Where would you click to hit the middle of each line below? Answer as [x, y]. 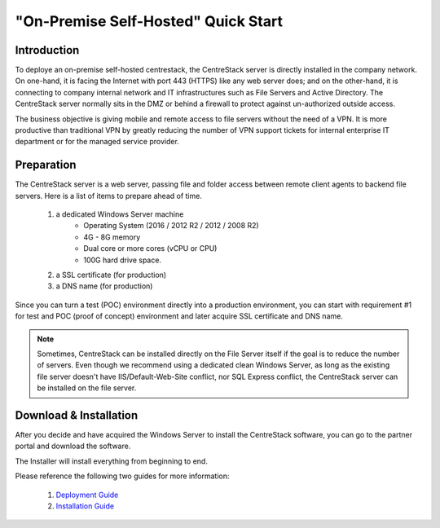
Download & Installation [77, 415]
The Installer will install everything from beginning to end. [111, 461]
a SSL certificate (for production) [111, 275]
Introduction [47, 50]
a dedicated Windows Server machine [120, 214]
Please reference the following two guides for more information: [122, 476]
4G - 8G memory [112, 237]
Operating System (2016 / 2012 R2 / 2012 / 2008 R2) [172, 226]
